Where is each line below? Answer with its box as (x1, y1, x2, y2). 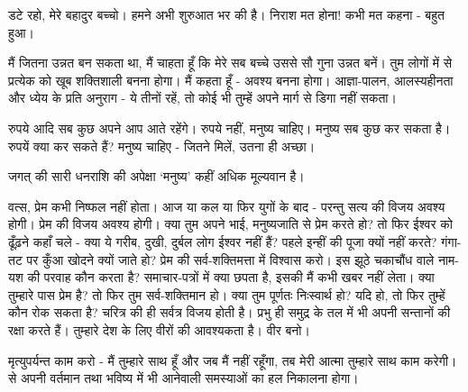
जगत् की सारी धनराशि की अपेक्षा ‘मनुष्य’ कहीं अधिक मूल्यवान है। (8, 167, 305, 186)
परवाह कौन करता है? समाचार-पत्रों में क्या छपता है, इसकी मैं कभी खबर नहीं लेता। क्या (43, 268, 435, 287)
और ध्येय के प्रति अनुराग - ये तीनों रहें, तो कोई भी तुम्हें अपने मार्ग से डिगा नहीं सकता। (8, 88, 397, 107)
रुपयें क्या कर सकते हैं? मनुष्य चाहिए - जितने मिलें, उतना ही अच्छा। (8, 136, 316, 155)
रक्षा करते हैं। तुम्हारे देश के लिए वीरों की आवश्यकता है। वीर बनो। (8, 320, 310, 339)
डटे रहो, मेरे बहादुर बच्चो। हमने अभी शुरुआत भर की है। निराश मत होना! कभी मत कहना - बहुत (8, 5, 445, 23)
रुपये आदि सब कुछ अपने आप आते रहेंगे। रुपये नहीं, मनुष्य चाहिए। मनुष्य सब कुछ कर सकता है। (8, 118, 451, 137)
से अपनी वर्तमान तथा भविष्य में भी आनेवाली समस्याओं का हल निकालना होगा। (8, 369, 359, 387)
